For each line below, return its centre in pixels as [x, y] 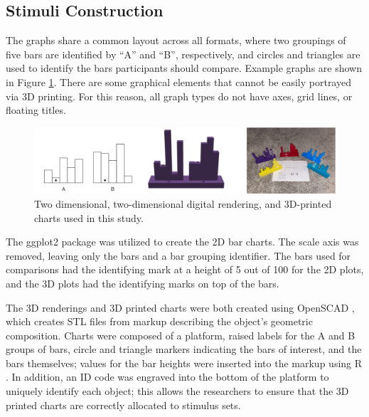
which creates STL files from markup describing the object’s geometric [159, 321]
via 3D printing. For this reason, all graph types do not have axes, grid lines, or [179, 96]
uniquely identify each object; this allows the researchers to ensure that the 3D [177, 391]
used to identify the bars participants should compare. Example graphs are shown [184, 68]
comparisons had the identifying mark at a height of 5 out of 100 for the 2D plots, [185, 269]
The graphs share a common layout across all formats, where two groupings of [176, 40]
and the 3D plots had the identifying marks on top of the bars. [143, 283]
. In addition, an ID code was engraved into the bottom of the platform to [167, 377]
